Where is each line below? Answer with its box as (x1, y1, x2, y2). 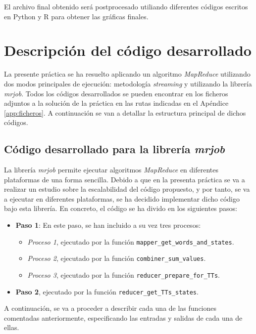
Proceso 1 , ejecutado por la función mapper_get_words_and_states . (27, 236, 234, 247)
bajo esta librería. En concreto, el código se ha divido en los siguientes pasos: (4, 203, 238, 213)
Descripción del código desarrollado (4, 40, 252, 60)
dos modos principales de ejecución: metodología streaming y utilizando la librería (4, 78, 252, 88)
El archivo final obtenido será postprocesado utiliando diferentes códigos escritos (4, 1, 248, 11)
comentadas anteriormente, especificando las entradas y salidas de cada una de (4, 312, 243, 323)
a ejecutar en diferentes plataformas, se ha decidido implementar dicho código (4, 193, 240, 204)
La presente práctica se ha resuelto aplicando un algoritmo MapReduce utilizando (4, 69, 251, 79)
